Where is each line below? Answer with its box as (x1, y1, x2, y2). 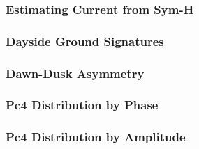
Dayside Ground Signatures (6, 32, 164, 49)
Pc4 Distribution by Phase (6, 96, 159, 113)
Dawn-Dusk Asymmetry (6, 64, 145, 81)
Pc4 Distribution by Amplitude (6, 128, 186, 146)
